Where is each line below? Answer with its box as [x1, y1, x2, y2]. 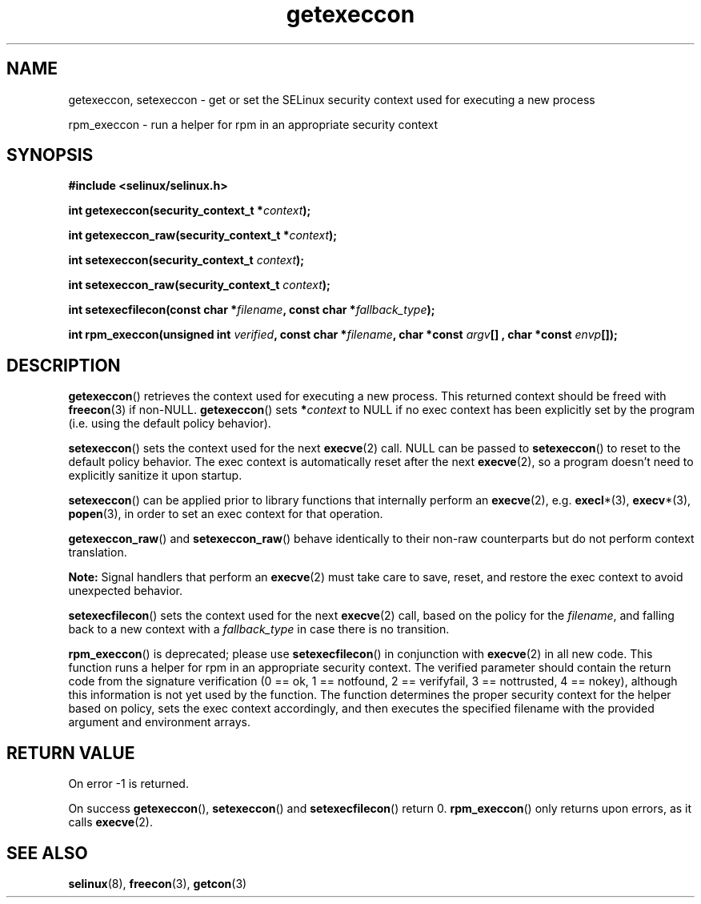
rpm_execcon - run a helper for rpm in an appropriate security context [68, 117, 439, 131]
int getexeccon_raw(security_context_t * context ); [68, 228, 338, 243]
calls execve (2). [68, 815, 154, 830]
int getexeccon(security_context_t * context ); [68, 203, 311, 218]
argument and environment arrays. [68, 715, 250, 729]
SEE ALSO [6, 842, 88, 863]
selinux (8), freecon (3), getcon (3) [68, 876, 247, 890]
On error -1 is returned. [68, 777, 189, 791]
